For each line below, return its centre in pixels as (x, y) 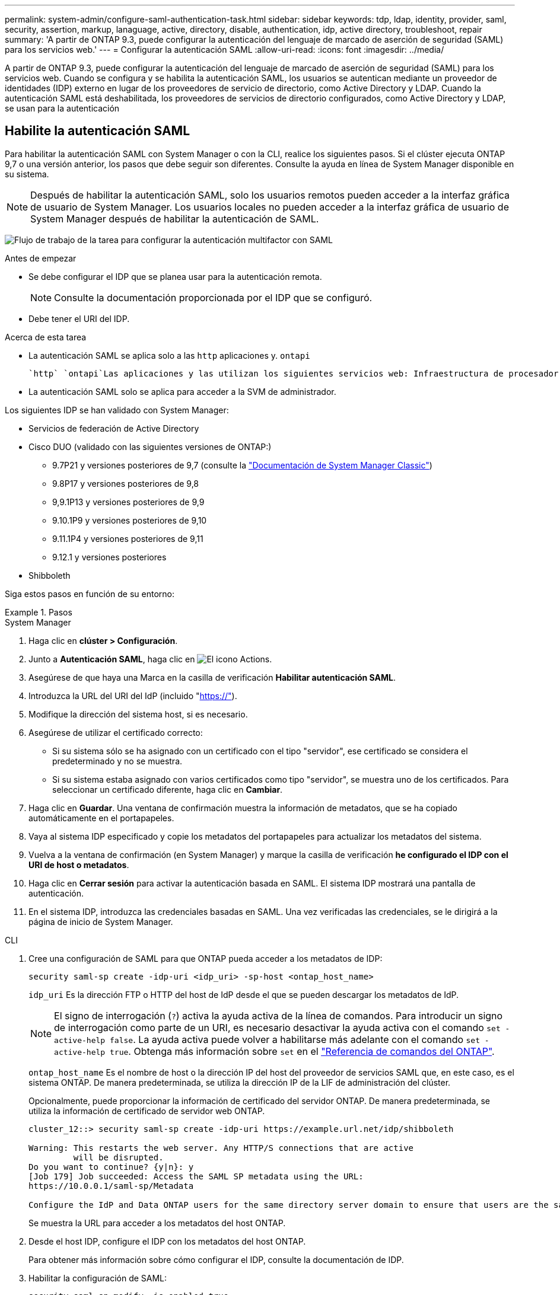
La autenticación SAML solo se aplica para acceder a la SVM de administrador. (182, 391)
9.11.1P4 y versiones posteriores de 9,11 (128, 538)
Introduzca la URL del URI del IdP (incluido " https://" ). (133, 696)
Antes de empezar (41, 258)
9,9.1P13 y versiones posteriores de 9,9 (128, 502)
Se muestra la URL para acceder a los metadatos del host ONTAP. (157, 1223)
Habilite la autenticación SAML (98, 131)
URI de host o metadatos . (79, 865)
